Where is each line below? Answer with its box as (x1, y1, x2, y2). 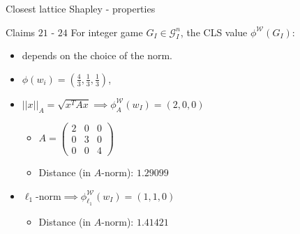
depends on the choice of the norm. (22, 48, 172, 63)
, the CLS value (180, 24, 248, 39)
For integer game (70, 24, 143, 39)
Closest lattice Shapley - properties (6, 1, 156, 15)
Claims (6, 24, 36, 39)
